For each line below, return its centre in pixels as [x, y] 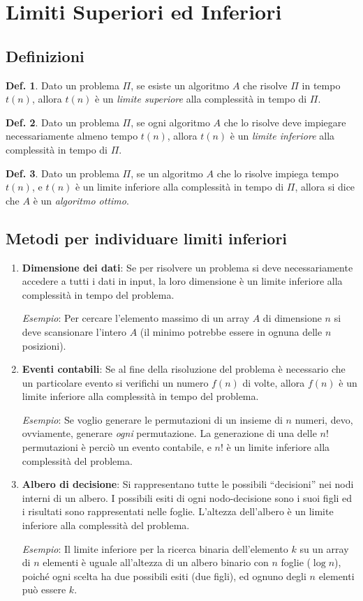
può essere [44, 589]
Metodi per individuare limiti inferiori [147, 238]
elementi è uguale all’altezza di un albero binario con [156, 562]
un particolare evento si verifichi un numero [115, 382]
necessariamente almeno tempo [72, 136]
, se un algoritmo [167, 173]
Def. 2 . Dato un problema [62, 122]
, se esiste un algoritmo [180, 85]
